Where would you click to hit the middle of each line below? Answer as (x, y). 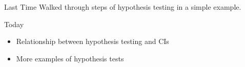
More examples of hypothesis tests (70, 58)
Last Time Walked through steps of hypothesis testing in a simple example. (123, 7)
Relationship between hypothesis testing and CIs (93, 41)
